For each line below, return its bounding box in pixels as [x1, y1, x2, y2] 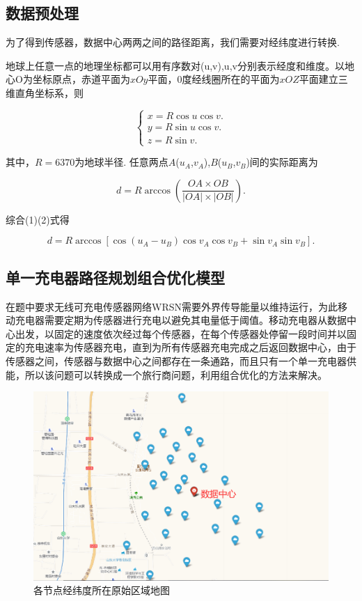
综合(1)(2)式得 [6, 212, 70, 226]
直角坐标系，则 [15, 85, 84, 100]
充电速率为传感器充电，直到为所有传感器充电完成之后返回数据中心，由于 [24, 340, 356, 354]
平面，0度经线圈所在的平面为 [148, 72, 280, 86]
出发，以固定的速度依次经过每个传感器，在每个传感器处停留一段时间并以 [15, 326, 347, 341]
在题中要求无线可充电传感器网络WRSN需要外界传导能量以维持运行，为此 [6, 299, 338, 313]
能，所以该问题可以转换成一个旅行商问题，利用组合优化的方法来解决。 [6, 367, 327, 382]
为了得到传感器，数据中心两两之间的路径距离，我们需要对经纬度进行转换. [6, 35, 340, 49]
